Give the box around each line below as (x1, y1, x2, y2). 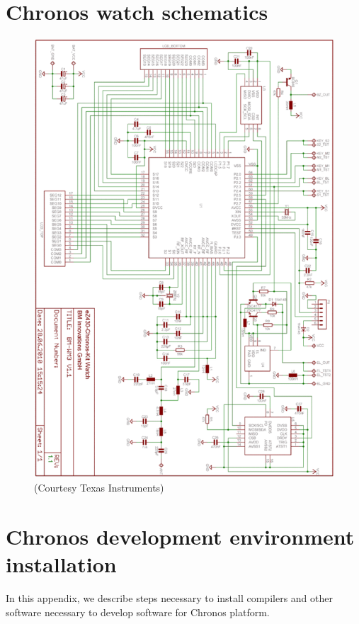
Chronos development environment (6, 521, 355, 550)
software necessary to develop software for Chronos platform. (6, 604, 270, 619)
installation (6, 550, 117, 579)
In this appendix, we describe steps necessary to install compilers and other (6, 590, 333, 605)
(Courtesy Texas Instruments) (34, 480, 164, 495)
